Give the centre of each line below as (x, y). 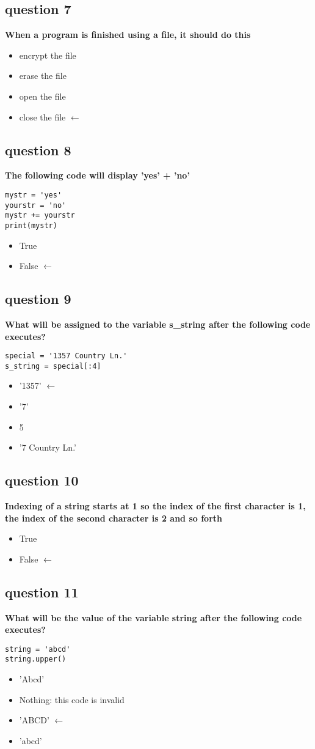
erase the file (43, 76)
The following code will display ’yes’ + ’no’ (97, 175)
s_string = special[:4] (53, 366)
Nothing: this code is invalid (72, 699)
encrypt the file (48, 55)
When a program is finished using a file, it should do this (128, 35)
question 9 (38, 299)
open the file (42, 96)
